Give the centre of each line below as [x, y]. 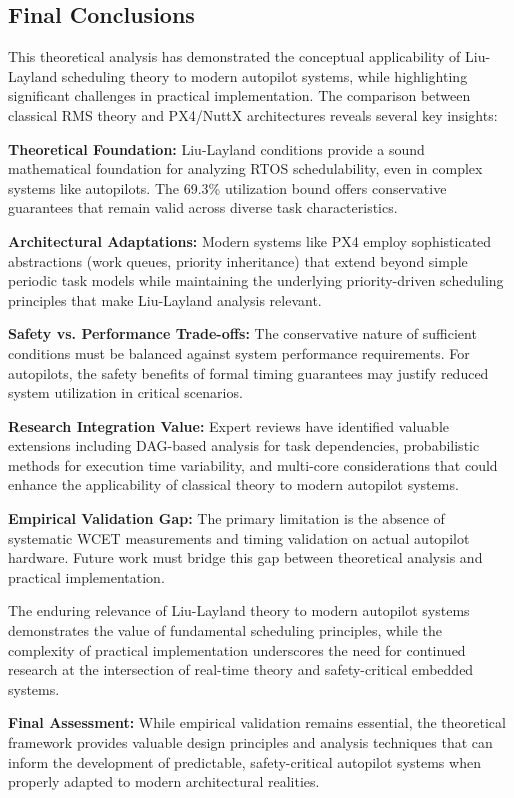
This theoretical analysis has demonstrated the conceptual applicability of [234, 56]
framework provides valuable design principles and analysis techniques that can [250, 742]
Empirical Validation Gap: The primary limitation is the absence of [226, 518]
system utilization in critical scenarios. [125, 392]
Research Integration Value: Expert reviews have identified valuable [228, 425]
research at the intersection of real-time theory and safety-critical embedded [241, 669]
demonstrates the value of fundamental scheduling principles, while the [225, 630]
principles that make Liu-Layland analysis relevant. [165, 299]
